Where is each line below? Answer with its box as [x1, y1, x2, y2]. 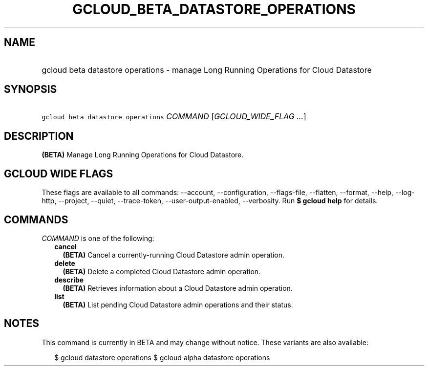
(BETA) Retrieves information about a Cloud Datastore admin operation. [63, 283, 293, 292]
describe [54, 275, 84, 284]
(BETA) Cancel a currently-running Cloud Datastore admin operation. [63, 250, 285, 259]
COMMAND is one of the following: [42, 234, 154, 242]
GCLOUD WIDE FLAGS [4, 167, 113, 180]
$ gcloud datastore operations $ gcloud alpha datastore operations [54, 353, 270, 362]
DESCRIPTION [4, 130, 74, 142]
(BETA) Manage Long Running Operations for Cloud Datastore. [42, 151, 244, 159]
